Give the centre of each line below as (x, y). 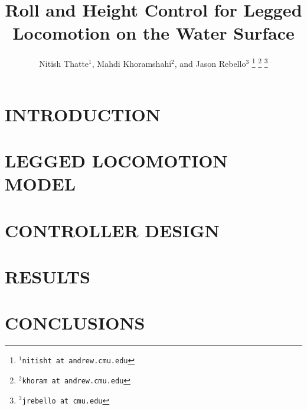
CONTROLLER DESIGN (112, 230)
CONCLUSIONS (75, 323)
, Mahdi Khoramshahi (132, 63)
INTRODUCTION (83, 114)
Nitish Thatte (64, 63)
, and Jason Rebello (210, 63)
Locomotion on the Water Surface (153, 33)
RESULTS (48, 276)
